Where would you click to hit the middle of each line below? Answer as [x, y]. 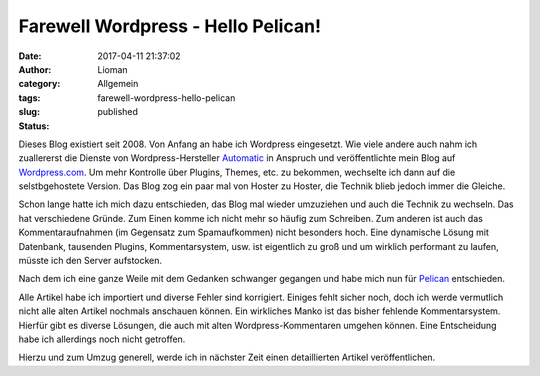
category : [39, 84]
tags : [29, 97]
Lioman [113, 69]
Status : [34, 126]
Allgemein [118, 84]
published [118, 112]
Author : [35, 69]
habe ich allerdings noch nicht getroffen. [102, 339]
